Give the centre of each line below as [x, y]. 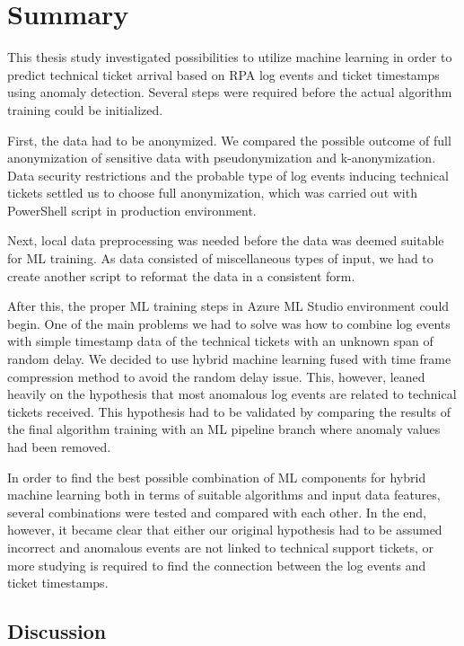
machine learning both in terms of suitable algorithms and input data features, [224, 495]
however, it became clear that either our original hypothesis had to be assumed [225, 530]
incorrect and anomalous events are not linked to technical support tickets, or [220, 547]
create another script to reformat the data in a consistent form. [181, 275]
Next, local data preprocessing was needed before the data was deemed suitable [226, 240]
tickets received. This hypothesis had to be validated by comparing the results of [229, 411]
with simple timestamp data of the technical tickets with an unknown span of [220, 341]
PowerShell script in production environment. [132, 210]
